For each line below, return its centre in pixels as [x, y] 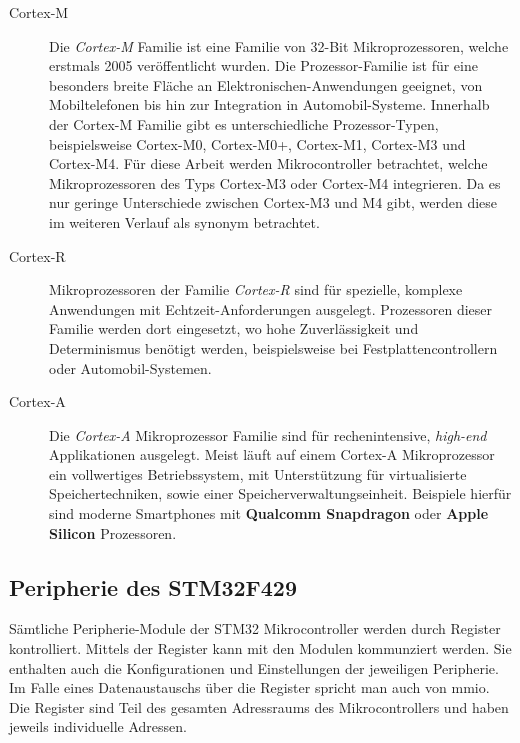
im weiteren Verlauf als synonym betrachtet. [184, 221]
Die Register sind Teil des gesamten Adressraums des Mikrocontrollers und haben [259, 706]
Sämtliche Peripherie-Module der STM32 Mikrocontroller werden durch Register [255, 628]
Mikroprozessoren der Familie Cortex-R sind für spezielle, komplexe [256, 289]
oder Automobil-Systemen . [130, 367]
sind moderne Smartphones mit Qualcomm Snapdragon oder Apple [269, 513]
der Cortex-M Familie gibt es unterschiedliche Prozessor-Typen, [244, 123]
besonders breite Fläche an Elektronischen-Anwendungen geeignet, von [266, 84]
